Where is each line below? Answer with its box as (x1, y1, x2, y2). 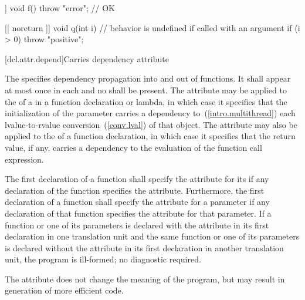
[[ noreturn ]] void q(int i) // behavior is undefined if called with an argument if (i (5, 21, 300, 33)
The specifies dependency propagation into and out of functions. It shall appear (5, 72, 291, 85)
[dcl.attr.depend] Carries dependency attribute (5, 52, 169, 65)
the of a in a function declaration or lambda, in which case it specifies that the (5, 95, 287, 107)
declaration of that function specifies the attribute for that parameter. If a (5, 207, 272, 219)
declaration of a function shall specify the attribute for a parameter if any (5, 195, 270, 208)
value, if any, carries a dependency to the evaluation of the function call (5, 141, 262, 153)
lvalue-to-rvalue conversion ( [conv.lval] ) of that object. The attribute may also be (5, 118, 297, 130)
